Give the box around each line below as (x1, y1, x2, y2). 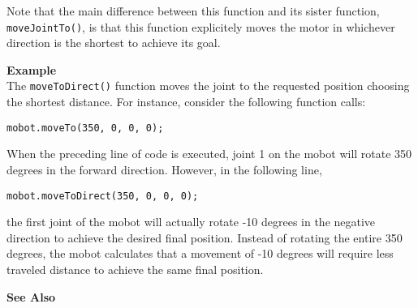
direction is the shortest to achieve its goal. (6, 34, 221, 51)
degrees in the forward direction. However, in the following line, (6, 160, 322, 178)
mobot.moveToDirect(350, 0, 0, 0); (6, 190, 199, 202)
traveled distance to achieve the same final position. (6, 260, 264, 277)
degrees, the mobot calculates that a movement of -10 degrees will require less (6, 245, 394, 262)
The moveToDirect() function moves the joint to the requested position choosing (6, 77, 410, 94)
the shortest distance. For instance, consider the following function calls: (6, 93, 366, 110)
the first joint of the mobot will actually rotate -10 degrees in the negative (6, 213, 376, 230)
